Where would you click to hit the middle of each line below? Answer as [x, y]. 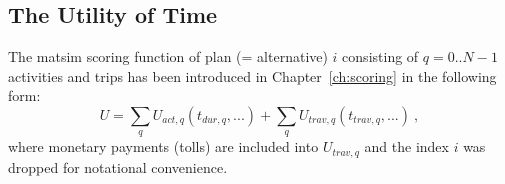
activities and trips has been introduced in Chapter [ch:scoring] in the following [252, 75]
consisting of [380, 56]
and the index [406, 146]
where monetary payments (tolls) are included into [163, 146]
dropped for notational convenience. [118, 166]
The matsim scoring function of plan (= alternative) [168, 56]
